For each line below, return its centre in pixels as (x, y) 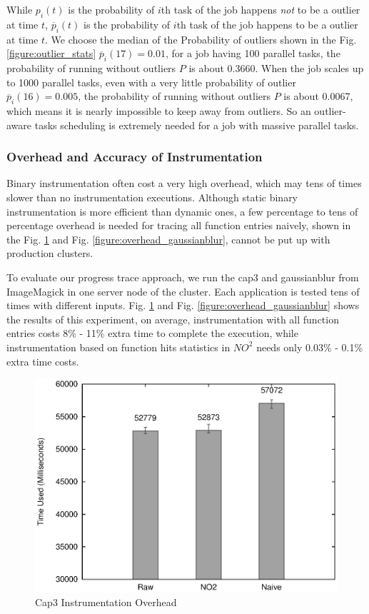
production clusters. (50, 253)
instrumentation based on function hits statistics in (118, 347)
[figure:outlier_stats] (51, 53)
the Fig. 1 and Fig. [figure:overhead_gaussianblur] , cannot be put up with (168, 239)
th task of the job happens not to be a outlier (261, 9)
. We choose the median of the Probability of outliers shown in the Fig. (201, 39)
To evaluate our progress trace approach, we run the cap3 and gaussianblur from (183, 277)
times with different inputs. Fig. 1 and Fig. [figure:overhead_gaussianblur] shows (183, 305)
